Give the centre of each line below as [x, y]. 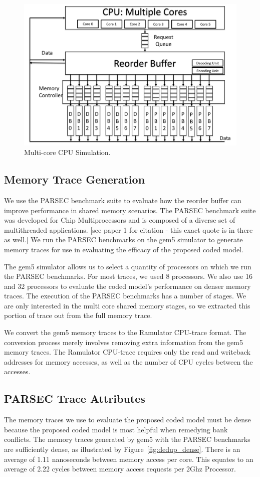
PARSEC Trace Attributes [75, 399]
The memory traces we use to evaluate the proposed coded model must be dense [127, 420]
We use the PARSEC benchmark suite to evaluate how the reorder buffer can [123, 200]
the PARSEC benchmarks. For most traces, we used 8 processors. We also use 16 [128, 276]
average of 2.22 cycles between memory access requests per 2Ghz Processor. [120, 469]
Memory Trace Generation [75, 179]
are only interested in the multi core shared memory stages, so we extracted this [127, 305]
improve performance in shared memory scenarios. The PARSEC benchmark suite [130, 210]
